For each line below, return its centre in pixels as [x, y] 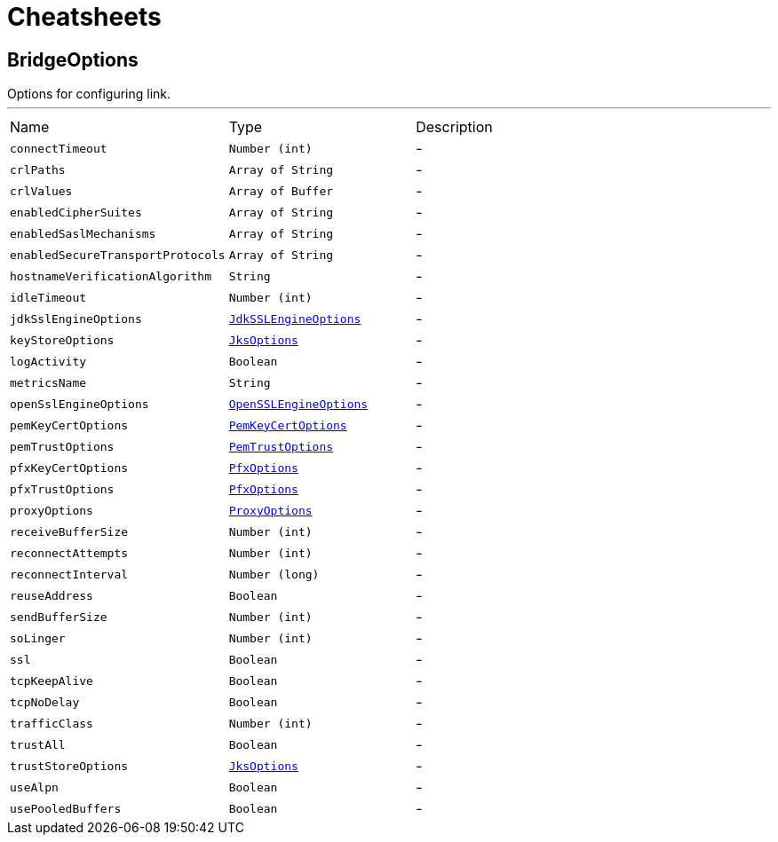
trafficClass [52, 723]
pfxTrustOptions [62, 489]
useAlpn [34, 787]
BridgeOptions [73, 59]
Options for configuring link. [89, 94]
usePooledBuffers [66, 808]
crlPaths [38, 169]
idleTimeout [48, 297]
